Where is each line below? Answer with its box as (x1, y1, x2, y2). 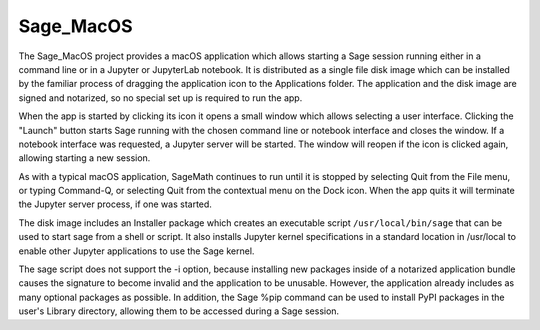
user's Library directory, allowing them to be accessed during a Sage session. (18, 305, 340, 317)
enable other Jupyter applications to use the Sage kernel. (18, 245, 255, 257)
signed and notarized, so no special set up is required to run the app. (18, 91, 303, 104)
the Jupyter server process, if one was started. (18, 198, 212, 210)
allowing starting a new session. (18, 152, 151, 164)
